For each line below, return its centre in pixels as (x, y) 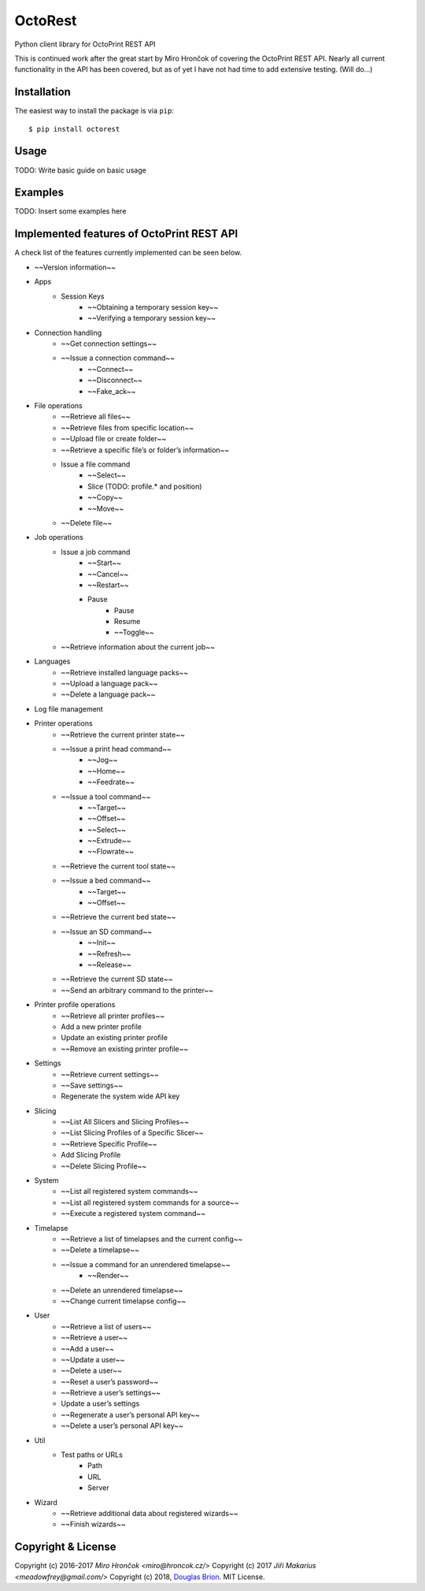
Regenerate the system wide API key (120, 1096)
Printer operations (64, 723)
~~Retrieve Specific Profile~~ (109, 1143)
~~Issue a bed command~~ (106, 881)
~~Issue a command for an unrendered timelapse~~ (146, 1264)
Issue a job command (96, 552)
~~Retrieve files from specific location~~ (128, 427)
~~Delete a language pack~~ (108, 694)
